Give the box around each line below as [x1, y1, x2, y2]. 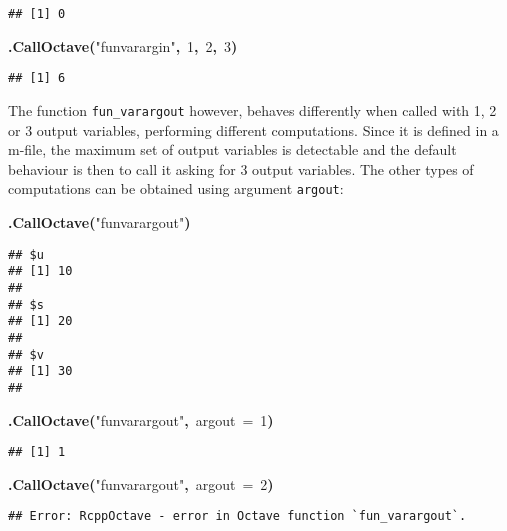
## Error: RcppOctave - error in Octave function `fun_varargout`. [8, 509, 467, 524]
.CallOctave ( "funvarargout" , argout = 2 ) [8, 473, 274, 494]
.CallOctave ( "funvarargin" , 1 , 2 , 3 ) [8, 35, 238, 56]
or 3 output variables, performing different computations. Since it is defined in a [8, 119, 499, 140]
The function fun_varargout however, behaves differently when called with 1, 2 [8, 99, 497, 120]
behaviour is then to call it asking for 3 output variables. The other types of [8, 158, 474, 179]
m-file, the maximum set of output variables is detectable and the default [8, 139, 457, 160]
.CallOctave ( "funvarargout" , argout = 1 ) [8, 409, 274, 430]
